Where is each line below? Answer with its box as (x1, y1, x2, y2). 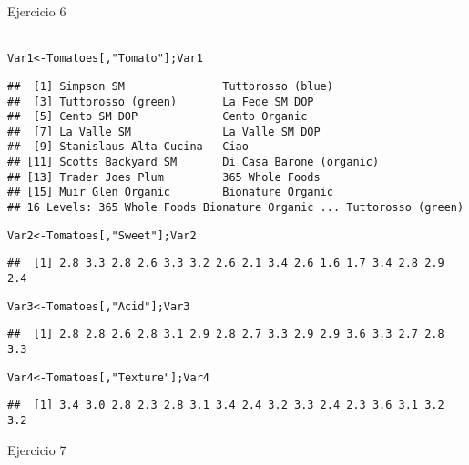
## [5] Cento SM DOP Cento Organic (7, 110, 308, 124)
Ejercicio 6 (7, 2, 66, 20)
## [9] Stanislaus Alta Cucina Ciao (7, 140, 249, 154)
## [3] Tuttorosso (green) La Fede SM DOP (7, 95, 314, 108)
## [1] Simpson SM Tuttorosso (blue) (7, 79, 333, 93)
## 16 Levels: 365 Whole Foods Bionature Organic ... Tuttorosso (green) (7, 201, 464, 215)
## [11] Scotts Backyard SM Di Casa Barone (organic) (7, 156, 380, 169)
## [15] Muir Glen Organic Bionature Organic (7, 186, 333, 199)
